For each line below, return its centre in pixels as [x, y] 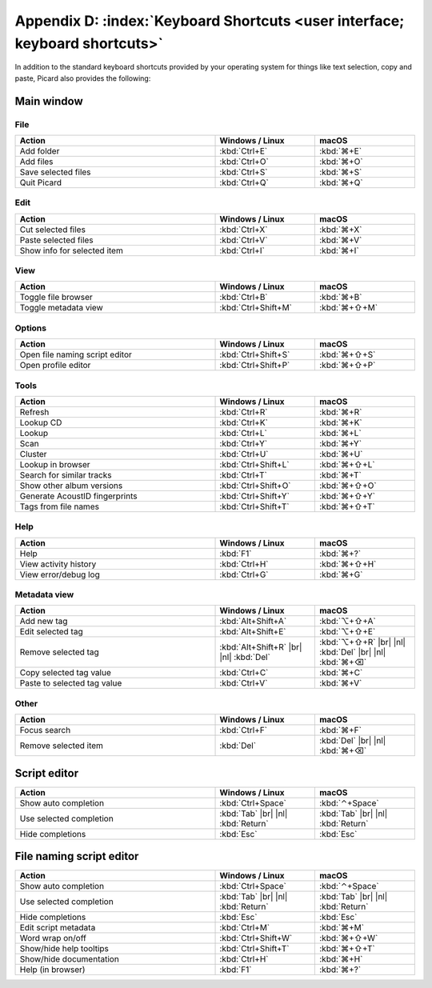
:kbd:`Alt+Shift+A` [253, 622]
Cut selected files [52, 230]
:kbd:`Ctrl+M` [245, 928]
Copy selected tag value [65, 673]
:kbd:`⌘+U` [341, 454]
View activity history [58, 564]
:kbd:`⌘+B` [340, 298]
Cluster [33, 454]
